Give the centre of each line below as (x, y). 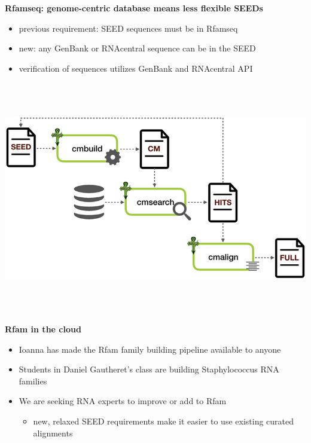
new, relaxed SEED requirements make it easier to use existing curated (164, 421)
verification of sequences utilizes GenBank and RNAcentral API (136, 68)
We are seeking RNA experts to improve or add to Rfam (123, 401)
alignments (53, 433)
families (33, 381)
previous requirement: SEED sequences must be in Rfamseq (128, 28)
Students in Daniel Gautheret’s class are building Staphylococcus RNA (149, 369)
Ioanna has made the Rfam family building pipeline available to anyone (150, 349)
